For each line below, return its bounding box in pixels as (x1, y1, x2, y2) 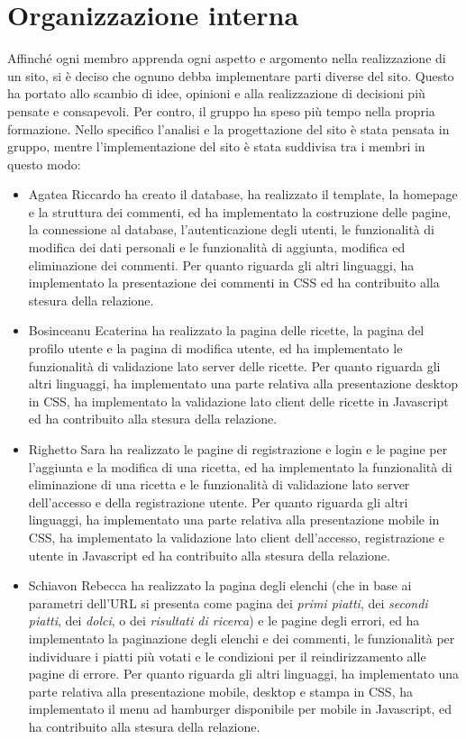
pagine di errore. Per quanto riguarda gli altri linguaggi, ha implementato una (28, 664, 460, 683)
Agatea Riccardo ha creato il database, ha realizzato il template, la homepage (28, 185, 458, 204)
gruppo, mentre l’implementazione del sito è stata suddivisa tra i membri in (7, 137, 425, 156)
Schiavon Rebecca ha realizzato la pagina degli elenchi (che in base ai (28, 576, 412, 595)
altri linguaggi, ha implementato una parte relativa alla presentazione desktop (28, 374, 459, 393)
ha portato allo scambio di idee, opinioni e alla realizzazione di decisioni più (7, 84, 425, 103)
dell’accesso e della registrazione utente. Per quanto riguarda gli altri (28, 492, 408, 511)
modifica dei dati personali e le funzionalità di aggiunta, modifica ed (28, 238, 406, 257)
